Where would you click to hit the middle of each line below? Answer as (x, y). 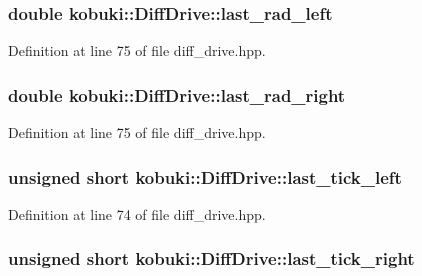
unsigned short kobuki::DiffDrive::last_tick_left (205, 176)
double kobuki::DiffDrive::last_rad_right (177, 94)
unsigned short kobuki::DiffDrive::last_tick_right (211, 258)
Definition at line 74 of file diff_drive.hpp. (137, 213)
